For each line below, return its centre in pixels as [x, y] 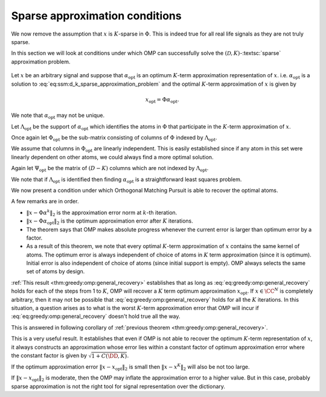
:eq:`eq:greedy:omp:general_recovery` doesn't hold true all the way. [96, 316]
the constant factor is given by [49, 355]
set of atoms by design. [56, 272]
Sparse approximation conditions [96, 16]
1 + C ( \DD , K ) [109, 356]
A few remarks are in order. [45, 202]
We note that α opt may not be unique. [58, 116]
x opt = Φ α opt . [162, 100]
